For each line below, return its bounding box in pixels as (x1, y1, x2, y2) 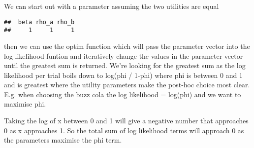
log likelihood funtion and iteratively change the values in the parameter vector (4, 50, 243, 61)
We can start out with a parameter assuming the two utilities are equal (4, 1, 219, 11)
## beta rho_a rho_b (4, 18, 75, 26)
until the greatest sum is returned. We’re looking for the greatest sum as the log (4, 60, 246, 71)
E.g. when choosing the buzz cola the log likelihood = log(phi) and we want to (4, 89, 241, 99)
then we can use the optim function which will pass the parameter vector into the (4, 40, 250, 51)
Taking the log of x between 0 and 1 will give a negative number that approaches (4, 115, 249, 126)
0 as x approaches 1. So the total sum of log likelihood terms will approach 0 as (4, 125, 244, 135)
